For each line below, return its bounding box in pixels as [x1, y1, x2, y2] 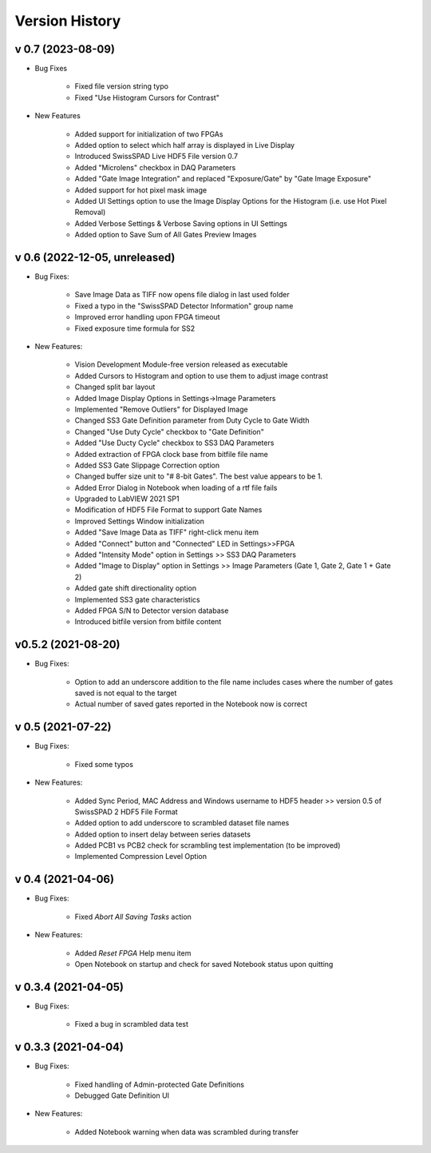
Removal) [74, 208, 106, 217]
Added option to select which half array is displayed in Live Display [74, 141, 295, 150]
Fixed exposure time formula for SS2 [74, 324, 196, 333]
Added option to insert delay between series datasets [74, 829, 251, 839]
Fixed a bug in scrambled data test [74, 1020, 189, 1029]
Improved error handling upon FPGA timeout [74, 312, 220, 322]
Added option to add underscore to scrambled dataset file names [74, 818, 290, 828]
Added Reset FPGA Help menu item [74, 948, 192, 958]
